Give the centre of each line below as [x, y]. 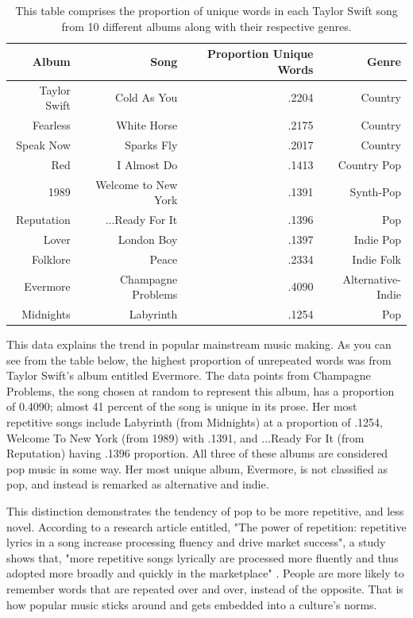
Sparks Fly [151, 144]
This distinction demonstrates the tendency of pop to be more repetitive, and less [205, 511]
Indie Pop [377, 239]
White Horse [147, 125]
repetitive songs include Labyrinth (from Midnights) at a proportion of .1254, [195, 422]
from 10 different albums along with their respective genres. [206, 26]
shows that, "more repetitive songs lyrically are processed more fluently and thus [203, 557]
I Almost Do [147, 164]
